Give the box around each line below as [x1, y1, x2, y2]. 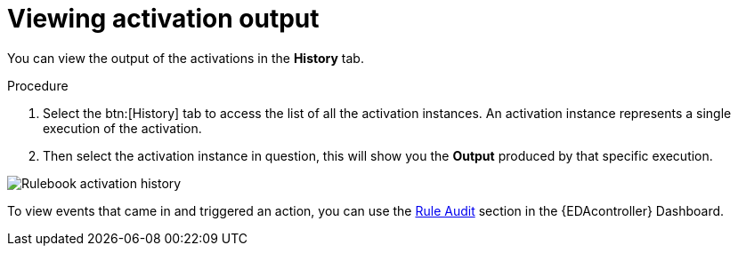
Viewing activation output [7, 4, 320, 34]
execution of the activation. [43, 120, 202, 136]
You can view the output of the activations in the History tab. [7, 50, 364, 66]
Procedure [7, 77, 69, 93]
